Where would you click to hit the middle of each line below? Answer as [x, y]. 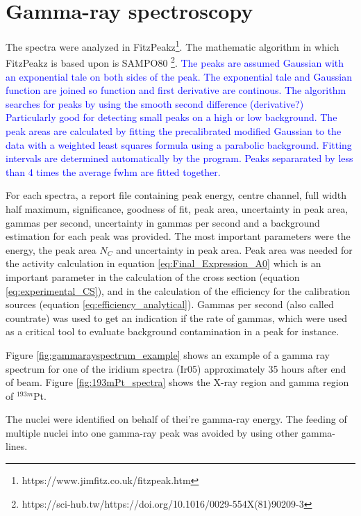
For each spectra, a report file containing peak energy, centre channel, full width [176, 195]
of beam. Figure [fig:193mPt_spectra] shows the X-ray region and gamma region [177, 382]
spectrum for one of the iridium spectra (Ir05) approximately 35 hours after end [176, 368]
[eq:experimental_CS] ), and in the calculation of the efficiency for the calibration [178, 290]
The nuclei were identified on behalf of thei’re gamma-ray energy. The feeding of [176, 419]
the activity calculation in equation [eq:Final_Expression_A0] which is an [163, 263]
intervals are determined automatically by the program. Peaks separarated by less [179, 158]
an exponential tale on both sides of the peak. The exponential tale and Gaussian [179, 76]
